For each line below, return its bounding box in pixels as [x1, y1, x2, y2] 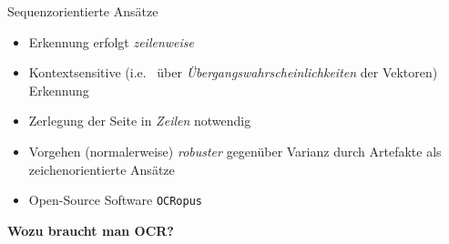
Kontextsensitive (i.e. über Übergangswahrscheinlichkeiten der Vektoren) [28, 63, 438, 82]
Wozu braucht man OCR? [7, 220, 174, 239]
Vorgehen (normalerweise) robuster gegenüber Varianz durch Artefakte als [28, 141, 442, 160]
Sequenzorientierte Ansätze [7, 2, 158, 20]
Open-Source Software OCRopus [28, 190, 203, 209]
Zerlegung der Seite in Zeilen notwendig [28, 111, 251, 130]
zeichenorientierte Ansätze [28, 159, 175, 178]
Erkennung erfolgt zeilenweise [28, 32, 194, 51]
